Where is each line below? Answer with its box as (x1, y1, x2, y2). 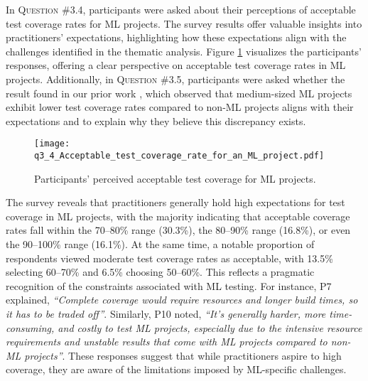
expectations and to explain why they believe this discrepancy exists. (6, 113, 306, 128)
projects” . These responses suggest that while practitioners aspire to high (24, 348, 342, 363)
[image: (34, 139, 70, 149)
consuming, (6, 320, 55, 335)
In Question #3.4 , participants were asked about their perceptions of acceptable (6, 2, 356, 16)
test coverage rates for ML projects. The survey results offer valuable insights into (6, 16, 362, 31)
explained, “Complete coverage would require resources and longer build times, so (6, 292, 358, 307)
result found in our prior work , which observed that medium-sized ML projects (6, 85, 352, 100)
